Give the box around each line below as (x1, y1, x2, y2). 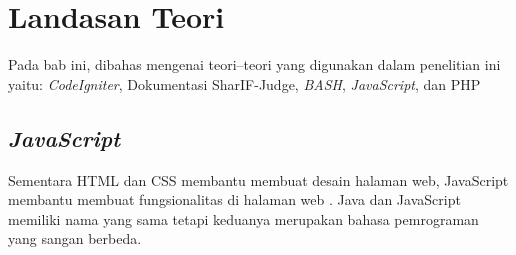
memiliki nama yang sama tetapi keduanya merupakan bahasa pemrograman (8, 208, 479, 229)
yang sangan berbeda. (8, 228, 142, 249)
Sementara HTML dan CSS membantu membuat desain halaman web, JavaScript (8, 169, 509, 190)
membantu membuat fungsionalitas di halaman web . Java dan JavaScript (8, 189, 461, 210)
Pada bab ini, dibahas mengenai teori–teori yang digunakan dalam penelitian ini (8, 54, 501, 75)
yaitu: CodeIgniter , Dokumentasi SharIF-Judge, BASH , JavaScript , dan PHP (8, 73, 481, 94)
